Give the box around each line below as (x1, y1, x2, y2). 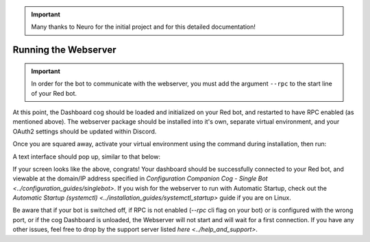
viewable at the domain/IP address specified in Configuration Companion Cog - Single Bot (12, 174, 268, 183)
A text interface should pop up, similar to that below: (12, 152, 161, 161)
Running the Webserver (12, 44, 116, 56)
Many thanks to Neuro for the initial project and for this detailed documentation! (31, 23, 256, 31)
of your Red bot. (31, 89, 77, 97)
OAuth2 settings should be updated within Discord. (12, 127, 157, 135)
